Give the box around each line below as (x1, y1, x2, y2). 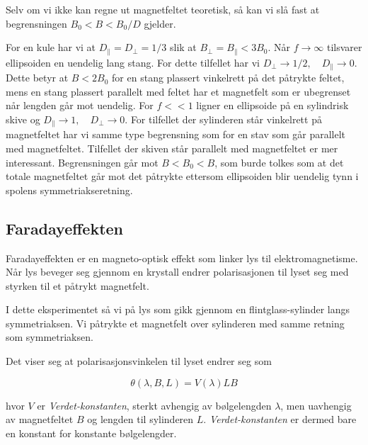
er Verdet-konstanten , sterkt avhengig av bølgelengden (37, 398, 272, 412)
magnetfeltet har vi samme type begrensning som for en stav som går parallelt (6, 127, 346, 142)
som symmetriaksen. (6, 329, 93, 344)
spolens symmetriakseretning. (6, 182, 133, 197)
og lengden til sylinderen (87, 412, 194, 427)
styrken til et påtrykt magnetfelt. (6, 278, 149, 293)
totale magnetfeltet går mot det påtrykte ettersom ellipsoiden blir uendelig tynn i (6, 169, 359, 184)
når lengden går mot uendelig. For (6, 98, 154, 113)
